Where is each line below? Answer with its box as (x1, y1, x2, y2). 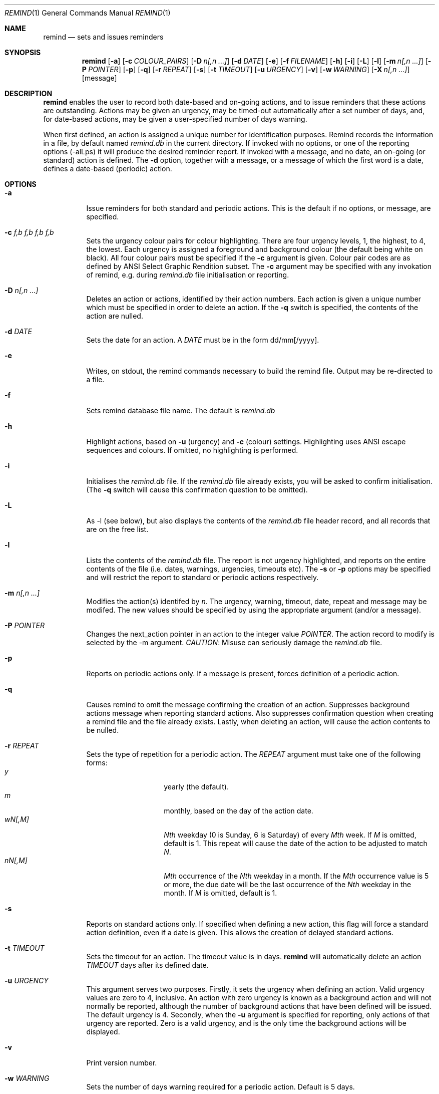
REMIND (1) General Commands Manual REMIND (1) (5, 9, 171, 17)
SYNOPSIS (5, 48, 41, 57)
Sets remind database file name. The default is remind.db (86, 406, 275, 415)
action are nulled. (86, 312, 143, 320)
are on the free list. (86, 525, 149, 533)
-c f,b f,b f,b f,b (5, 228, 54, 236)
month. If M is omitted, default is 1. (164, 889, 277, 897)
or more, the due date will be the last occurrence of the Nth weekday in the (164, 880, 411, 889)
